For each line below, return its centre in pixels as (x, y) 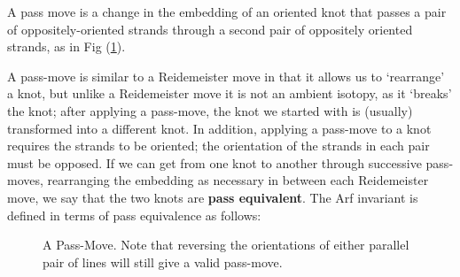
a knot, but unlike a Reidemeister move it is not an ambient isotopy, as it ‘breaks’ (230, 93)
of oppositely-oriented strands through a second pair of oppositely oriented (210, 29)
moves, (25, 180)
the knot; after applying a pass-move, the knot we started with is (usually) (210, 110)
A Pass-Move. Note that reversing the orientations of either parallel (226, 245)
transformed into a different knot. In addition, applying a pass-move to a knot (219, 128)
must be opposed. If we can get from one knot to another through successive (214, 162)
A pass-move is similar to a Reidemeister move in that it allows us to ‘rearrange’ (226, 76)
